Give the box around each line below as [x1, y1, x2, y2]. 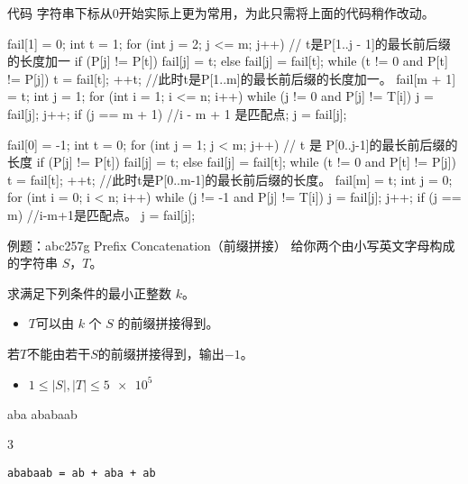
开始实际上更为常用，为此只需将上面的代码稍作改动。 [118, 4, 435, 22]
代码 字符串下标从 [7, 4, 113, 22]
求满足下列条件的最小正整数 [7, 283, 171, 302]
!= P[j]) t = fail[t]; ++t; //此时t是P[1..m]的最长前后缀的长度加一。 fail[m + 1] [7, 68, 456, 87]
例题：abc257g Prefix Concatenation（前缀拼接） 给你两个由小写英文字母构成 [7, 235, 455, 254]
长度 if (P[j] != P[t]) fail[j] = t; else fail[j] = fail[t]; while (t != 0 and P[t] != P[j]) [7, 152, 456, 171]
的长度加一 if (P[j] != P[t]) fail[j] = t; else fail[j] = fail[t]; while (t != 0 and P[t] [7, 51, 448, 70]
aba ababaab [7, 404, 78, 423]
